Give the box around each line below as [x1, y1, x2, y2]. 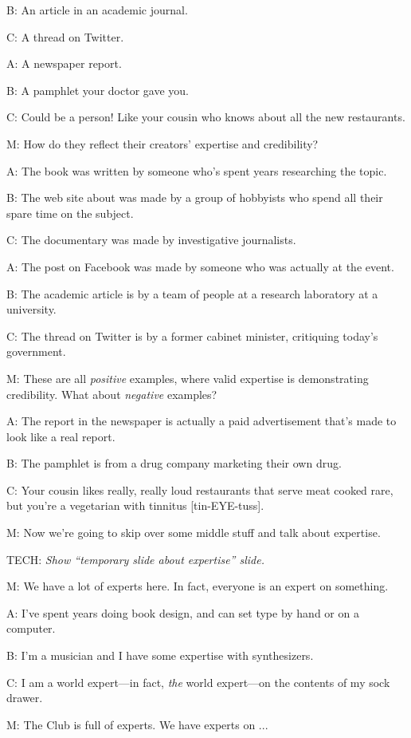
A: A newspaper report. [6, 55, 122, 72]
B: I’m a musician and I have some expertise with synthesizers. [6, 647, 314, 664]
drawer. [6, 689, 43, 706]
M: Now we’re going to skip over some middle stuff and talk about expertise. [6, 524, 381, 541]
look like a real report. [6, 428, 115, 444]
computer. [6, 620, 56, 637]
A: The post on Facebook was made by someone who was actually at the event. [6, 258, 394, 274]
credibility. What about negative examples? [6, 385, 217, 402]
